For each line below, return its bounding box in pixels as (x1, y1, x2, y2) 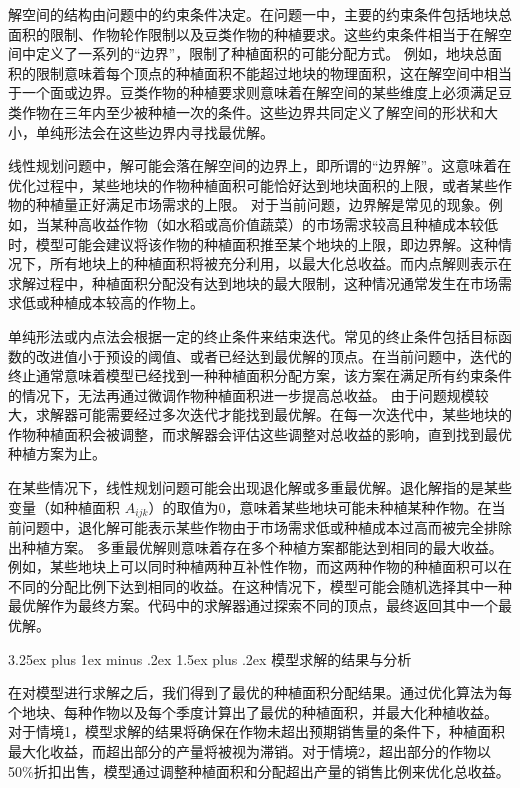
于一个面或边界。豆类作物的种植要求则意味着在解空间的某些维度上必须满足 (8, 82, 498, 103)
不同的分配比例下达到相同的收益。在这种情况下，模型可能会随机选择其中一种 (8, 575, 512, 596)
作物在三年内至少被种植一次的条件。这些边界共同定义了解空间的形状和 (21, 101, 484, 122)
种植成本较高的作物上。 (49, 292, 204, 313)
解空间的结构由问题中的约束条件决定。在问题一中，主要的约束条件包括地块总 (8, 4, 512, 24)
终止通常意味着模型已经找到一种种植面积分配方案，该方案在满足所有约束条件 (8, 365, 512, 386)
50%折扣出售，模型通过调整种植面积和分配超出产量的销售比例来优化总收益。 (8, 760, 510, 781)
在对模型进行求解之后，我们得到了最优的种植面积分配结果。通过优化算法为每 (8, 682, 512, 703)
